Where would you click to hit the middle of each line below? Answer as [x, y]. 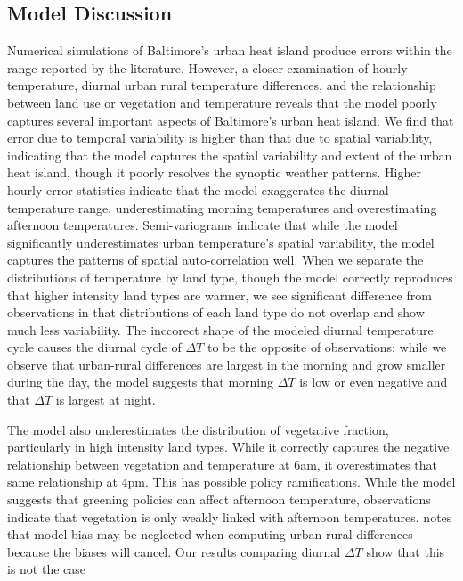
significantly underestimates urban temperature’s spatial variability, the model [221, 242]
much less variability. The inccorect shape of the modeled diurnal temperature [220, 329]
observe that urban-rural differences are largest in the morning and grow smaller [227, 364]
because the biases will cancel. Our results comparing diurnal [174, 551]
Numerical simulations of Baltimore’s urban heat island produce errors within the [230, 50]
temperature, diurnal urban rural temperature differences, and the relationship [222, 85]
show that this [406, 551]
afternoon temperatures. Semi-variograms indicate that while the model [203, 225]
